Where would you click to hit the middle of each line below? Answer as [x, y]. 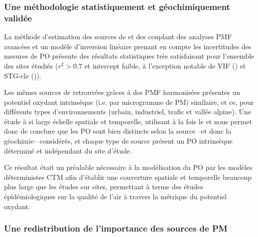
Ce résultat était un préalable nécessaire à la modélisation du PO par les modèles [128, 167]
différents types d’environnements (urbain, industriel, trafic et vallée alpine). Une [128, 112]
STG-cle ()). [23, 75]
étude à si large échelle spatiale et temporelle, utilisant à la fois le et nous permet [128, 121]
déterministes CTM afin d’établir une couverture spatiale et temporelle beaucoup [128, 177]
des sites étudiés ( [31, 65]
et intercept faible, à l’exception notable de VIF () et [165, 65]
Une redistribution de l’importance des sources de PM [116, 228]
